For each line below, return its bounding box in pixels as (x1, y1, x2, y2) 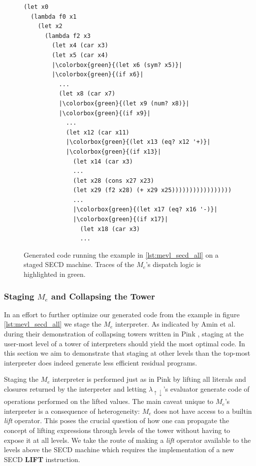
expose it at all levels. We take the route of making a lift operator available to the (4, 434, 251, 445)
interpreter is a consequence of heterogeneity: (4, 405, 140, 416)
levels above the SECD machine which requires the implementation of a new (4, 444, 234, 455)
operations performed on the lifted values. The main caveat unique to (4, 396, 214, 406)
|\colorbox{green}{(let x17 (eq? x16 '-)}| (73, 206, 218, 213)
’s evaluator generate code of (163, 384, 250, 394)
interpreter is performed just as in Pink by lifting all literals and (52, 374, 246, 384)
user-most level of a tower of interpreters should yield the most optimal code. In (4, 338, 245, 348)
